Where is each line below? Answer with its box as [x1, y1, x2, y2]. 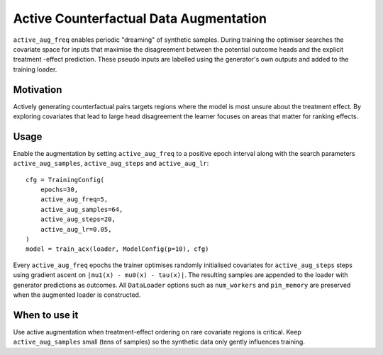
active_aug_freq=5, [40, 196, 109, 203]
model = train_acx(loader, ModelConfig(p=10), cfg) [26, 245, 209, 253]
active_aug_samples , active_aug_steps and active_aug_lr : [13, 159, 209, 168]
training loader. [13, 64, 57, 74]
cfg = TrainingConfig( [26, 176, 105, 184]
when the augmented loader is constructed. [13, 291, 141, 299]
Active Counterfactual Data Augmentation [13, 11, 267, 26]
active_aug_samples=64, [40, 205, 123, 213]
